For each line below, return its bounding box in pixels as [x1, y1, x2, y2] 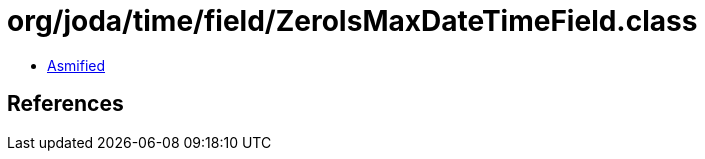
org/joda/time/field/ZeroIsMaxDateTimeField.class [7, 4, 698, 38]
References [7, 91, 124, 117]
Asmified [47, 56, 106, 74]
